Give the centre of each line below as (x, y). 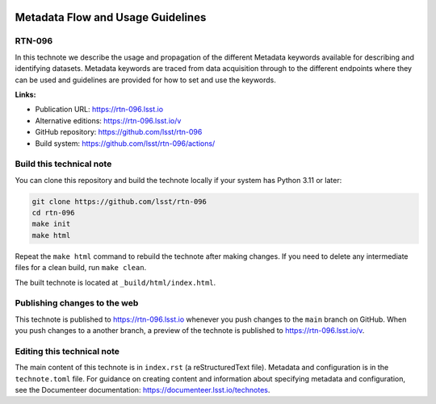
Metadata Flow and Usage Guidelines (111, 17)
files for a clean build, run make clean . (81, 268)
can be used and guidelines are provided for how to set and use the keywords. (145, 80)
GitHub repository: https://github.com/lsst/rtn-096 (119, 132)
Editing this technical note (67, 351)
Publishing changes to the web (77, 303)
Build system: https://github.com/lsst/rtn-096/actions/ (125, 143)
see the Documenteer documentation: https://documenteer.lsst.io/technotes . (143, 390)
